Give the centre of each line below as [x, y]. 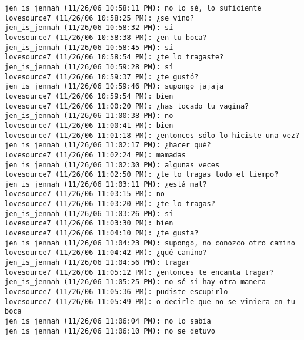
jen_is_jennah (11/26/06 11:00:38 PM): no [89, 116]
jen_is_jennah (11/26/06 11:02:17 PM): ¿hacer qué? [108, 145]
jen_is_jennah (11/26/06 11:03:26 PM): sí [89, 213]
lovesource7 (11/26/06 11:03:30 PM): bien [89, 223]
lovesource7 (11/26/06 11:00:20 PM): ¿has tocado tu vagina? [127, 106]
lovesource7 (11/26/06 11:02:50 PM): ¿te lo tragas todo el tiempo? [142, 175]
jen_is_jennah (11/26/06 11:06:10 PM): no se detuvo [110, 331]
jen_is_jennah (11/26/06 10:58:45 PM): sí [89, 47]
